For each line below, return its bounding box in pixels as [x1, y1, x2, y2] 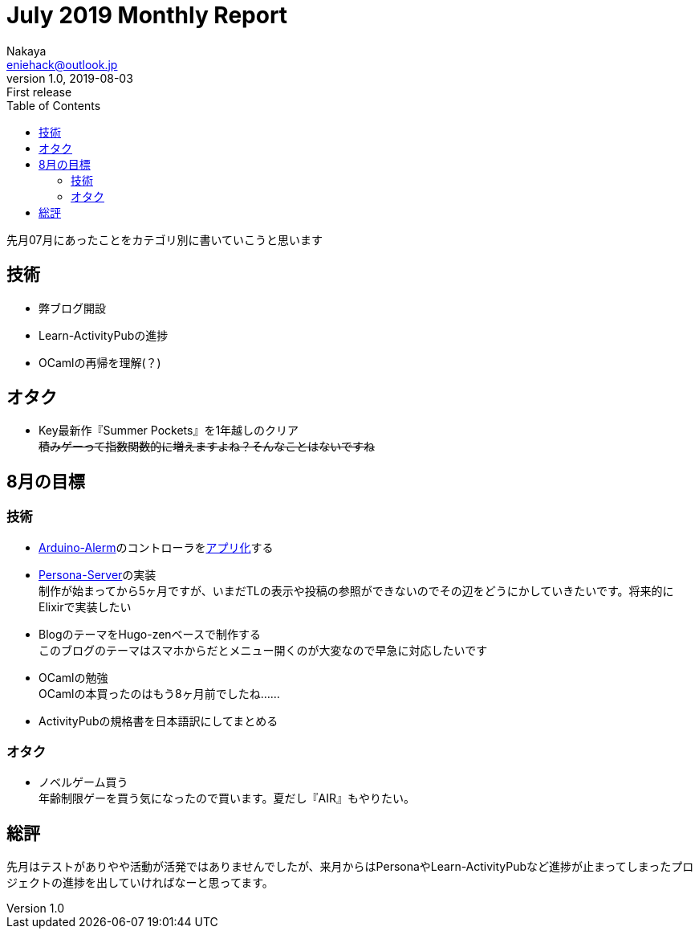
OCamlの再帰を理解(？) [39, 355, 161, 370]
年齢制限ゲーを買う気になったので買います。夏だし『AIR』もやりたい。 [39, 791, 416, 806]
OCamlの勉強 [39, 670, 108, 684]
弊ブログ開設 [39, 300, 106, 315]
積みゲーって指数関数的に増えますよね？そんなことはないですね [39, 439, 375, 454]
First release [6, 84, 72, 99]
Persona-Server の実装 [39, 567, 156, 582]
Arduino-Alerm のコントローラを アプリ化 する [39, 540, 274, 554]
